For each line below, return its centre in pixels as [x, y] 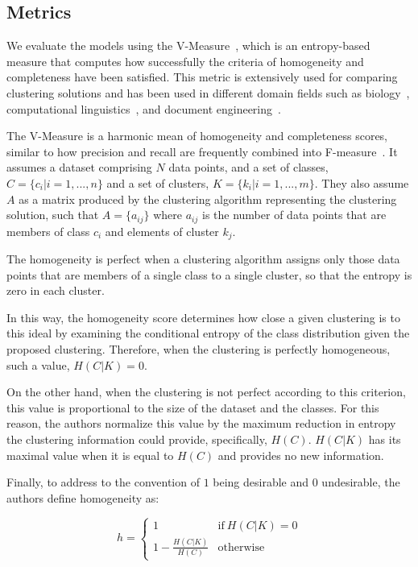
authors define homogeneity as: [83, 497]
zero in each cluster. [56, 290]
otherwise [241, 547]
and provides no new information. [301, 455]
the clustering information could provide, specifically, [137, 439]
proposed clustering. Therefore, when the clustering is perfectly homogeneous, [199, 349]
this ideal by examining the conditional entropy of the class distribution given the [208, 333]
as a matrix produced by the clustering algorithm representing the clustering [208, 199]
